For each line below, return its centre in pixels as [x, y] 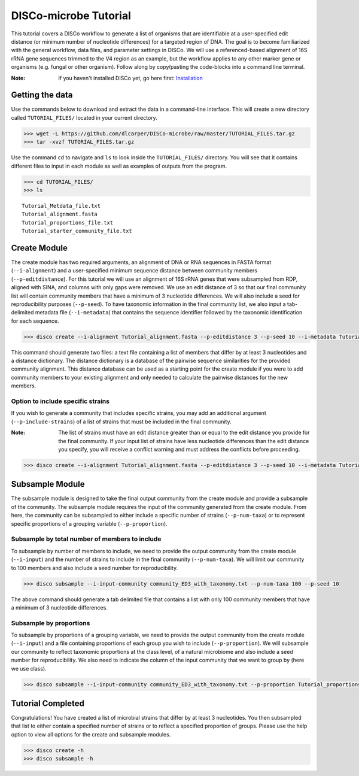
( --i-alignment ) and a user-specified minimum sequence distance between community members [134, 271]
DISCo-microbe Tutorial [71, 16]
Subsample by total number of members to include [86, 539]
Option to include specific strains [60, 401]
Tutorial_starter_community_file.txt [77, 231]
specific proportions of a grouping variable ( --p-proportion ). [89, 523]
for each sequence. [35, 321]
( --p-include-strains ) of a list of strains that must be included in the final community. [121, 422]
